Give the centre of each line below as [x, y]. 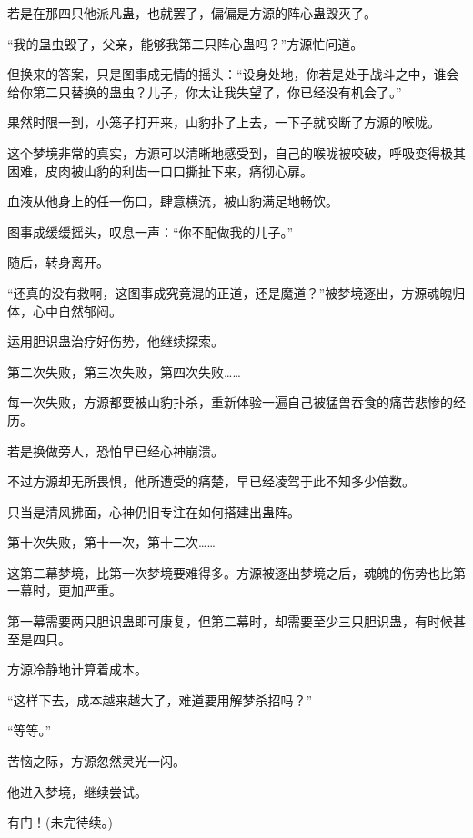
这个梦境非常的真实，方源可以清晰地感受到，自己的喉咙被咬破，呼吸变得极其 [236, 152]
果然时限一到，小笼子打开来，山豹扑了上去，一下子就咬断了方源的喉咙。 [224, 122]
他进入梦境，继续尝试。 [77, 791]
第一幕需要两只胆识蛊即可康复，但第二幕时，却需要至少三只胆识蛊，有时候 [230, 621]
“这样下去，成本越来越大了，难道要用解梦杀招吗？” [160, 699]
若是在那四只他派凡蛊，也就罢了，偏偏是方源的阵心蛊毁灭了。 [192, 13]
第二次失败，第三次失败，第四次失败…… [124, 371]
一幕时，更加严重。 [65, 590]
